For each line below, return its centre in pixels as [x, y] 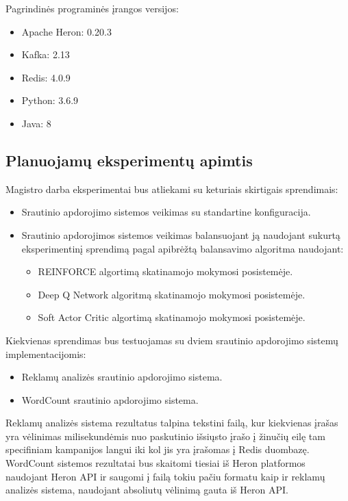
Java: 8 [36, 123]
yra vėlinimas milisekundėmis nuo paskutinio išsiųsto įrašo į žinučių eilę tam [165, 436]
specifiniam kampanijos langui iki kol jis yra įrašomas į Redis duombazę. [158, 449]
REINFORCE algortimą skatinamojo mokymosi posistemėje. [165, 271]
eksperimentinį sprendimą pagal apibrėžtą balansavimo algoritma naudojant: [183, 248]
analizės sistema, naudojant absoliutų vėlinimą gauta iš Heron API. [147, 490]
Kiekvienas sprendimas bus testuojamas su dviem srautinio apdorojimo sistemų [172, 340]
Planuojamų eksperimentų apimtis [129, 160]
